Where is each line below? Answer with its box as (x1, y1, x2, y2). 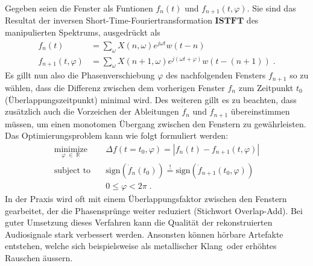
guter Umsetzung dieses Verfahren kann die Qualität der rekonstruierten (5, 216, 273, 229)
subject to (54, 166, 91, 175)
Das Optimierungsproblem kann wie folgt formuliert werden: (5, 129, 229, 142)
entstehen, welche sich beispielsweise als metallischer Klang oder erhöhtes (5, 239, 277, 252)
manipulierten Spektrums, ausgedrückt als (5, 26, 160, 39)
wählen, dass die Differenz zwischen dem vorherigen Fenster (5, 81, 225, 93)
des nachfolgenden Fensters (165, 69, 266, 81)
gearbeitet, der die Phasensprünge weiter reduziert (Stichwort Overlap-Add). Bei (5, 204, 303, 217)
